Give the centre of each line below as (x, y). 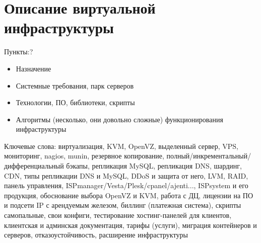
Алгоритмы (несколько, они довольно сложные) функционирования (119, 119)
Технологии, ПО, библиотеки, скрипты (75, 102)
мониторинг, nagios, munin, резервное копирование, (84, 156)
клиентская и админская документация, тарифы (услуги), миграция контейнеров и (130, 225)
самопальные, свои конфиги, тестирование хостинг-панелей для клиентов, (118, 215)
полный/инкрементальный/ (209, 156)
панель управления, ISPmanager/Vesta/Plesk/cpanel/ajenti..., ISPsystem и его (126, 185)
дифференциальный (34, 166)
